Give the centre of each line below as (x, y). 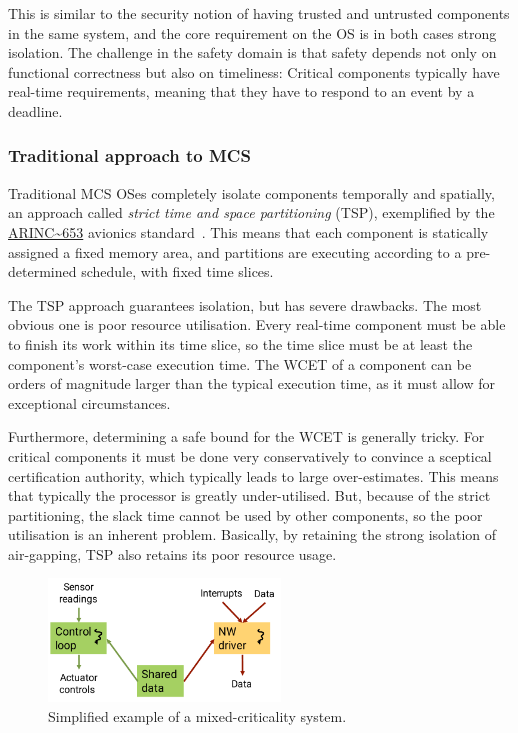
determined (42, 271)
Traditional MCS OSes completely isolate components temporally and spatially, (251, 192)
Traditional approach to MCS (129, 155)
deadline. (35, 110)
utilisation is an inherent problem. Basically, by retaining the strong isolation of (252, 534)
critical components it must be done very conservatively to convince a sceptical (250, 455)
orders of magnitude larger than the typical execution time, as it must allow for (251, 383)
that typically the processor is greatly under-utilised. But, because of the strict (249, 495)
